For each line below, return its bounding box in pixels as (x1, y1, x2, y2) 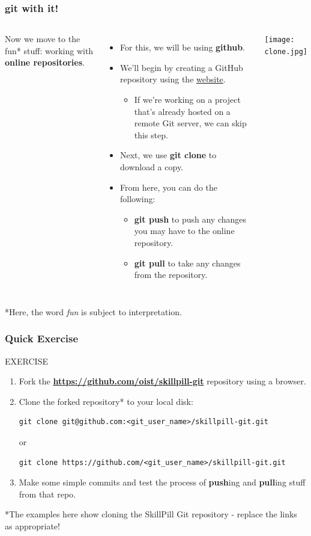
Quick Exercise (5, 331, 79, 346)
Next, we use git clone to (120, 149, 217, 161)
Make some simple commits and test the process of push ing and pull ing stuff (19, 476, 306, 488)
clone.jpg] (264, 47, 308, 56)
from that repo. (19, 487, 76, 500)
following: (120, 193, 155, 205)
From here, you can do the (120, 180, 218, 193)
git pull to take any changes (134, 256, 241, 269)
